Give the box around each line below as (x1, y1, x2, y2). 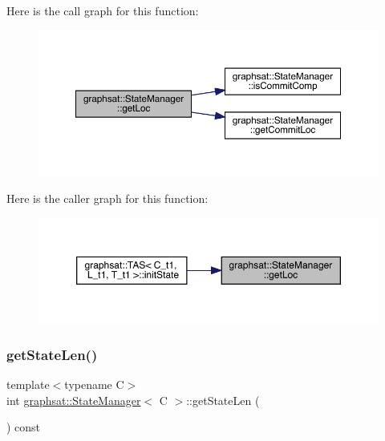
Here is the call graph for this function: (6, 2, 199, 18)
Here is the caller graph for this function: (6, 190, 209, 207)
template (6, 375, 50, 392)
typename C (64, 375, 124, 392)
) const (6, 419, 41, 435)
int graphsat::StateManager (6, 391, 141, 408)
